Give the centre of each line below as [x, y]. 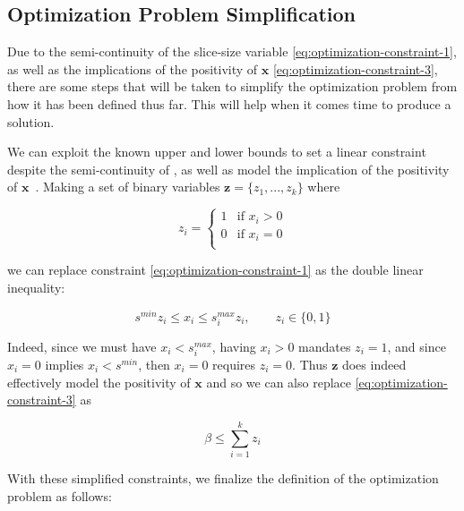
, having [234, 346]
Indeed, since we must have [82, 346]
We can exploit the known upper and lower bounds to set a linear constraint [217, 152]
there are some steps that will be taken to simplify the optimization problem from [232, 86]
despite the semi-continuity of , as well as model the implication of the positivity [228, 169]
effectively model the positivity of [99, 382]
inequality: [36, 288]
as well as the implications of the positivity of [133, 68]
